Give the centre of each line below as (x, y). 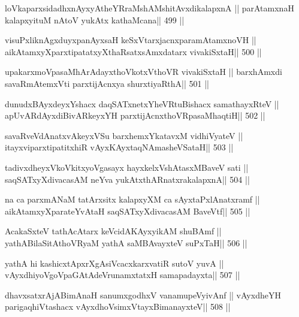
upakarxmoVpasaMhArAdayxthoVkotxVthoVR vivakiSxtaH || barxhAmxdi (144, 72)
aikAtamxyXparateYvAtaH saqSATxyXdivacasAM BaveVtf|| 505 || (128, 211)
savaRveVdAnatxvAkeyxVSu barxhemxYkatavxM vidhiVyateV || (124, 135)
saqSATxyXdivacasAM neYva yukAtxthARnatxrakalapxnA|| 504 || (127, 179)
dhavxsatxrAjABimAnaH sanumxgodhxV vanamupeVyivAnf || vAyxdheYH (143, 295)
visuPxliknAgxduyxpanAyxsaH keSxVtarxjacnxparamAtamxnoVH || (131, 40)
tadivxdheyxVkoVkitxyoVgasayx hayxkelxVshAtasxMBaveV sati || (127, 167)
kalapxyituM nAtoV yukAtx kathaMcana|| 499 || (95, 19)
